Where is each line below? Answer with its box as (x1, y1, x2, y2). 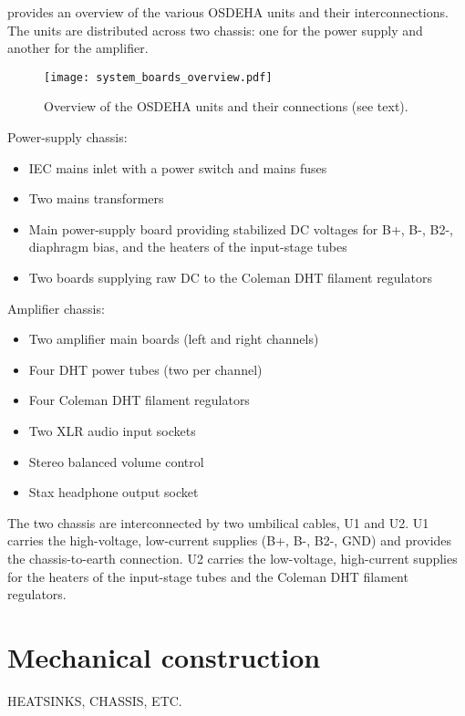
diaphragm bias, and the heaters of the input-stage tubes (28, 237, 347, 256)
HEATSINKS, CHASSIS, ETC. (7, 690, 182, 710)
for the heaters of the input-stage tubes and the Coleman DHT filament (7, 566, 408, 586)
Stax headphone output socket (28, 483, 199, 502)
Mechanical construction (7, 638, 321, 675)
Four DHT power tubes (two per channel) (28, 359, 263, 379)
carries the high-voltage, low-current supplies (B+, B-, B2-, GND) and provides (7, 531, 452, 550)
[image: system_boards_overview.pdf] (44, 70, 273, 84)
